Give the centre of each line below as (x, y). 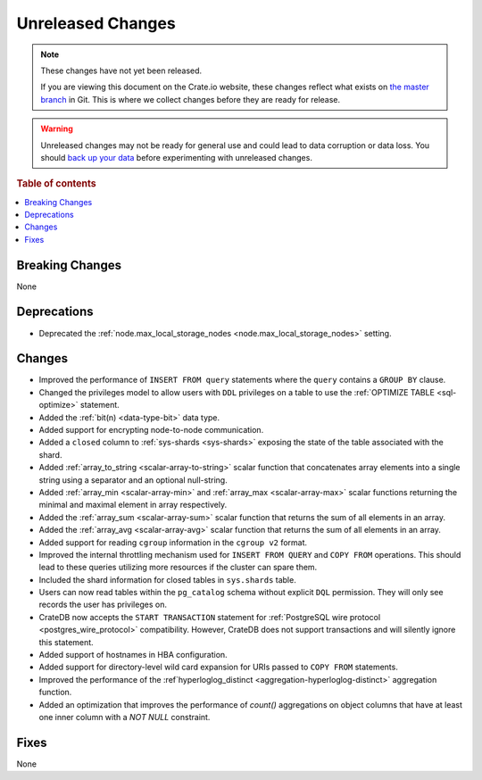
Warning (57, 129)
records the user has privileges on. (103, 605)
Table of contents (57, 184)
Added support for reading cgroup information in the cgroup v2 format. (173, 542)
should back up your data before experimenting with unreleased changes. (176, 157)
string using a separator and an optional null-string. (133, 480)
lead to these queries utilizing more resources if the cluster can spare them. (178, 568)
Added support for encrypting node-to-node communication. (151, 430)
